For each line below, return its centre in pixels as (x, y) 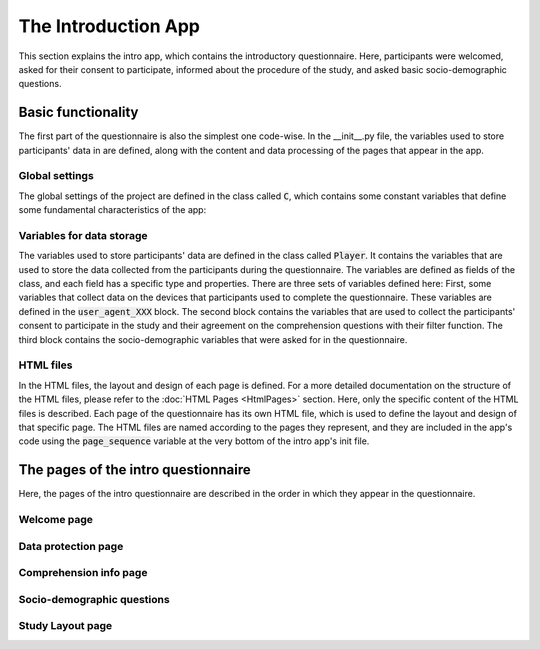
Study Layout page (65, 626)
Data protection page (71, 546)
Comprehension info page (83, 573)
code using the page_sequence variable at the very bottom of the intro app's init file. (194, 441)
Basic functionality (78, 112)
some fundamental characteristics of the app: (112, 210)
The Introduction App (109, 26)
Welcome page (56, 520)
